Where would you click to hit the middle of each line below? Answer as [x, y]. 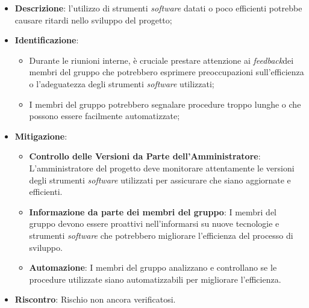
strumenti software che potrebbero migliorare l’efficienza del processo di [161, 235]
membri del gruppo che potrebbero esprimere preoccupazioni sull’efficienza [167, 72]
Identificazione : [47, 40]
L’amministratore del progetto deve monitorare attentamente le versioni [162, 168]
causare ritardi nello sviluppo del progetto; [93, 20]
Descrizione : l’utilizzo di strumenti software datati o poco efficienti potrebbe [158, 8]
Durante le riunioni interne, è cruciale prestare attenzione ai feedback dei [161, 60]
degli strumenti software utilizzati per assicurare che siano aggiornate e [160, 180]
